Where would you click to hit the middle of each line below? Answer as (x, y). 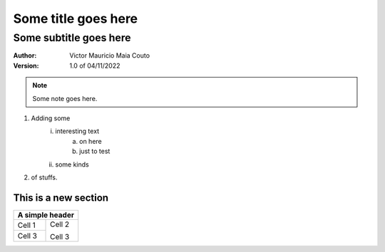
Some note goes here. (65, 98)
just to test (95, 151)
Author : (25, 56)
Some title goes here (76, 19)
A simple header (46, 215)
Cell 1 (26, 225)
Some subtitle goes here (72, 38)
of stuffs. (44, 177)
